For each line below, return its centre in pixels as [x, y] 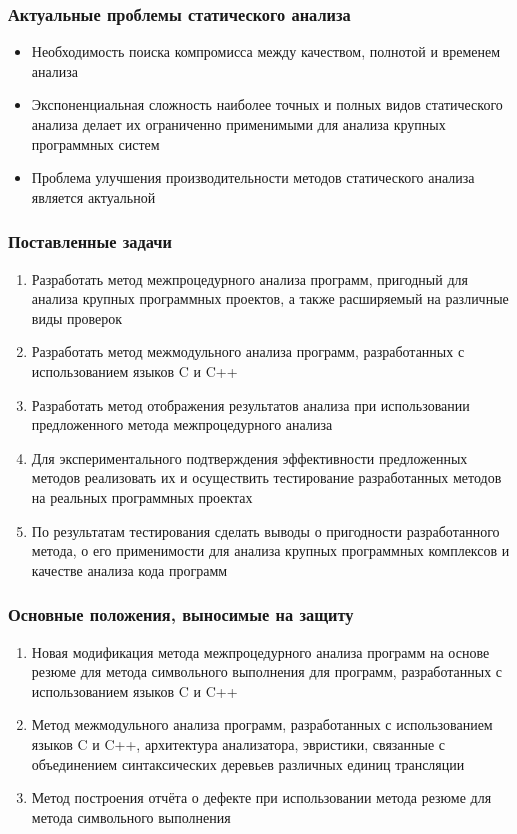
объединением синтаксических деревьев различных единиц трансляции [248, 763]
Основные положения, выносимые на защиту [181, 614]
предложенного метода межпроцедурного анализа [182, 424]
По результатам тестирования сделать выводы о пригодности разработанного [265, 530]
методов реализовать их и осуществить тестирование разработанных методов [266, 477]
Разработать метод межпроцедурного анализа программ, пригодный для [249, 278]
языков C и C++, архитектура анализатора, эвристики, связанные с [238, 743]
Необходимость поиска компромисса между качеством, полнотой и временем [266, 51]
